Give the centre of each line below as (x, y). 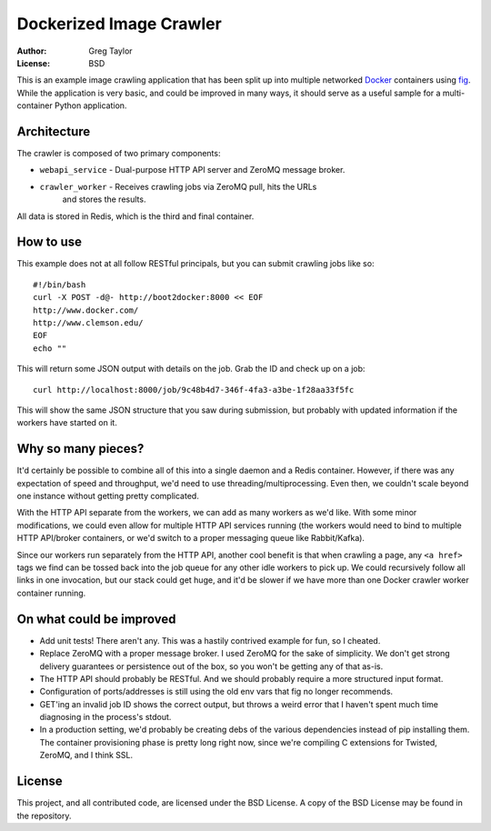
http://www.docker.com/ (86, 310)
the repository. (44, 816)
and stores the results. (104, 199)
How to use (49, 242)
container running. (51, 593)
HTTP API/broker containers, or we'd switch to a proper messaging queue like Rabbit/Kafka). (191, 538)
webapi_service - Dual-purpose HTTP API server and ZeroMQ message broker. (192, 170)
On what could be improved (96, 619)
